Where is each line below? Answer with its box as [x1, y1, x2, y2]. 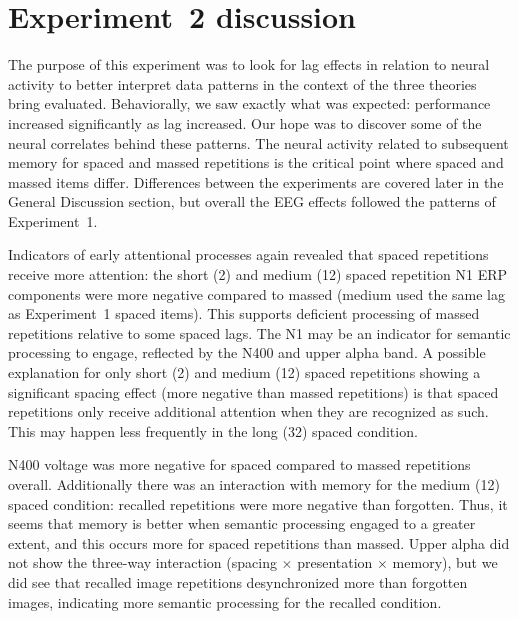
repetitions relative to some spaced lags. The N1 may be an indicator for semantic [8, 322, 511, 343]
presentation [297, 552, 373, 573]
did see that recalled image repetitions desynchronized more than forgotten [8, 571, 468, 592]
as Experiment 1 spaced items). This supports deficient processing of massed [8, 303, 480, 324]
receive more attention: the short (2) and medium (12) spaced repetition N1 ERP [8, 264, 508, 285]
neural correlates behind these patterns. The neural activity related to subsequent [8, 132, 509, 153]
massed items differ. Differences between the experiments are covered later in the [8, 171, 504, 192]
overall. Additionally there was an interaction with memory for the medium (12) [8, 474, 500, 494]
